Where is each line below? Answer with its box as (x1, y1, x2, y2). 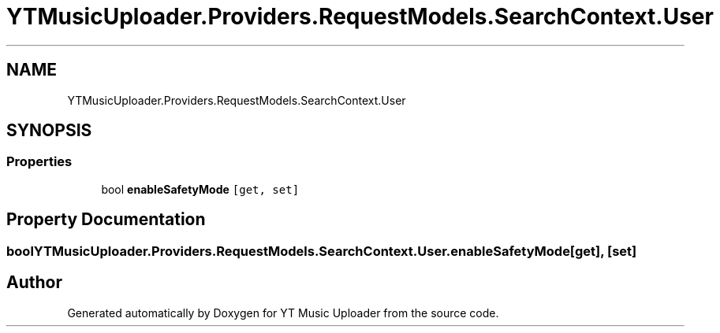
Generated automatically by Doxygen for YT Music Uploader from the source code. (67, 305, 499, 320)
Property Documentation (6, 209, 206, 230)
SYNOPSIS (6, 120, 92, 141)
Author (6, 272, 62, 293)
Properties (6, 154, 73, 170)
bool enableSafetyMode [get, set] (101, 182, 300, 196)
